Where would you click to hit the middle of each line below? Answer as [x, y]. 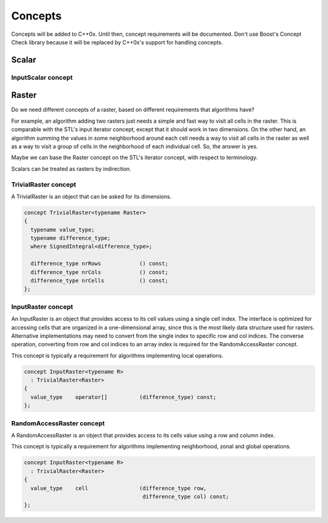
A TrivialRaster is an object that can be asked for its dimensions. [91, 196]
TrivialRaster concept [44, 184]
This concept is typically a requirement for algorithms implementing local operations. [118, 355]
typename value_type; [63, 230]
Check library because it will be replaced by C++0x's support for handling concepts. [117, 42]
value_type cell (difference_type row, [119, 488]
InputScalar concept [42, 77]
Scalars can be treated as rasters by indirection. [71, 169]
